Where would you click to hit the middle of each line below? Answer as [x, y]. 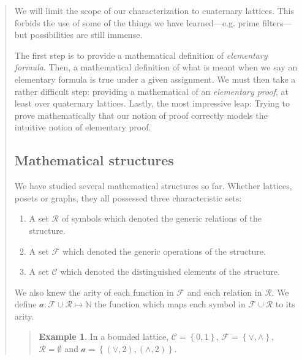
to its [285, 304]
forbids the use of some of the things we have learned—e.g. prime [137, 22]
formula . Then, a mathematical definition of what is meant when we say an [156, 67]
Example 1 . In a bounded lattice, [104, 336]
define [25, 304]
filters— [277, 22]
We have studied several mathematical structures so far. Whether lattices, [153, 186]
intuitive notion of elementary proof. [83, 127]
